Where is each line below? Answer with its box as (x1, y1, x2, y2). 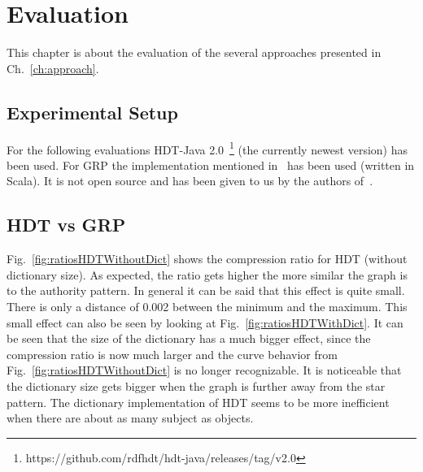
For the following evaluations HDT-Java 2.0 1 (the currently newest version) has (7, 138, 408, 158)
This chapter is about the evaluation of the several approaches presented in (7, 44, 382, 61)
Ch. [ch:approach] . (7, 59, 99, 76)
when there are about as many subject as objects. (7, 409, 254, 427)
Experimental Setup (7, 99, 178, 124)
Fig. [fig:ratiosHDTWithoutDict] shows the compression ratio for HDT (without (7, 250, 408, 267)
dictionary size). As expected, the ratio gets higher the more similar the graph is (7, 266, 408, 283)
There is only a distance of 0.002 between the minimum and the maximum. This (7, 297, 408, 314)
